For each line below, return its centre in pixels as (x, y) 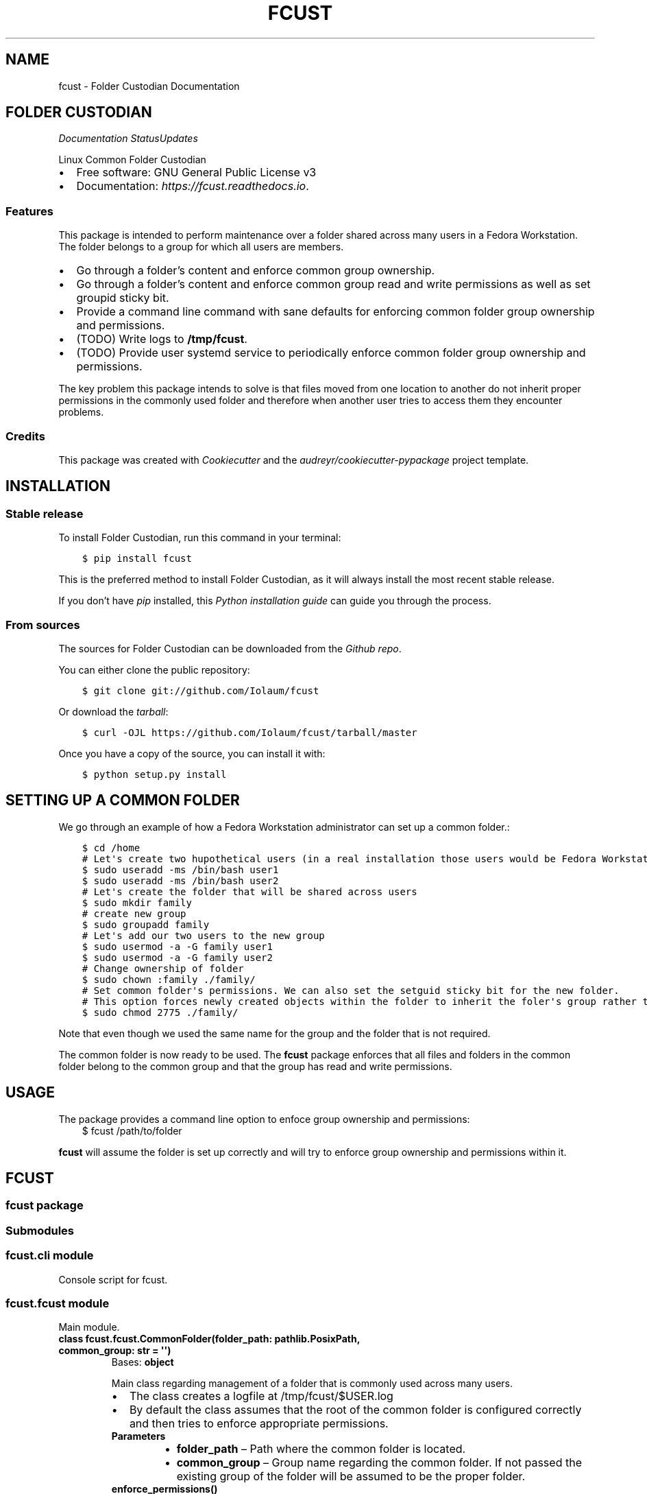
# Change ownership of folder (163, 968)
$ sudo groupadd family (146, 924)
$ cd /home (111, 847)
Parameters (138, 1436)
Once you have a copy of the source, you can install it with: (192, 753)
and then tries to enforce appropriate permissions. (259, 1424)
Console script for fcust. (113, 1279)
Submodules (40, 1230)
